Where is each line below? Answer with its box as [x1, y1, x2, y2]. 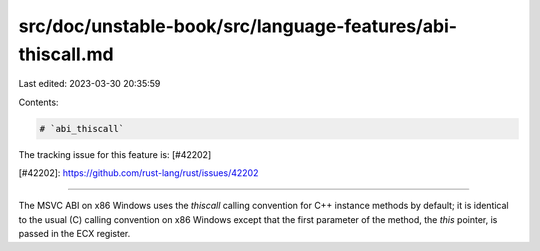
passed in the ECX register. [18, 228, 131, 240]
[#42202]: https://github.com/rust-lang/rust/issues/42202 [18, 167, 259, 179]
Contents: [18, 96, 59, 108]
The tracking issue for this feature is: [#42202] [18, 148, 212, 160]
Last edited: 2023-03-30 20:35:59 [18, 78, 161, 90]
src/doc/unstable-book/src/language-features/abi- [18, 15, 458, 37]
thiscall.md [18, 43, 114, 65]
